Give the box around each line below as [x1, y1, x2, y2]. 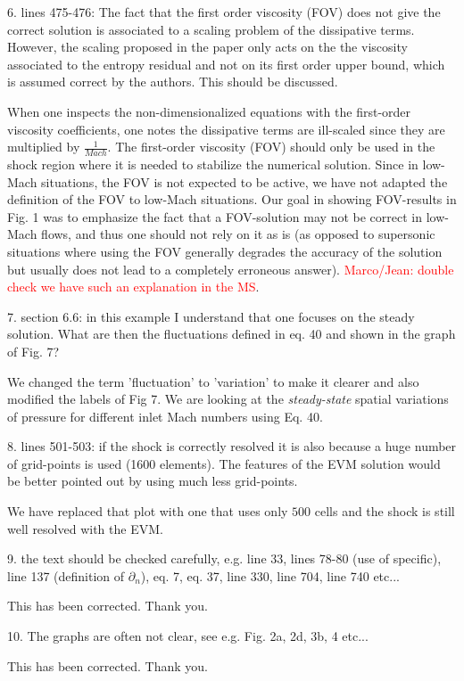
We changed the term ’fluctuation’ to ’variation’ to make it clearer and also [7, 372, 419, 390]
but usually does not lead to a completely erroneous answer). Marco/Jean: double [7, 259, 454, 278]
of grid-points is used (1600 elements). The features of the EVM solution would [7, 454, 441, 472]
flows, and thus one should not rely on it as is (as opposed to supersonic [41, 225, 435, 243]
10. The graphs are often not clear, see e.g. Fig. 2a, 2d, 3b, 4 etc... [7, 627, 369, 645]
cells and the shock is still [314, 502, 455, 521]
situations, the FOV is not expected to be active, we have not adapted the [41, 172, 448, 191]
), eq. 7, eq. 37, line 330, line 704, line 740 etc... [140, 566, 400, 585]
